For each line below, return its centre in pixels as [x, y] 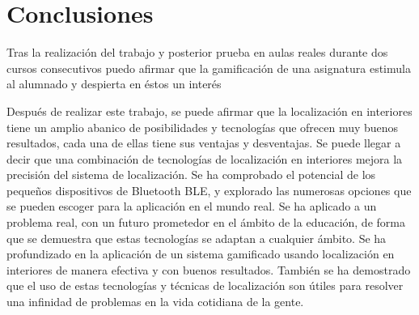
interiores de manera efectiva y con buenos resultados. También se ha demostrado [209, 269]
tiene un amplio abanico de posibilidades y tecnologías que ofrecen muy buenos [203, 127]
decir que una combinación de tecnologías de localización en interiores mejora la [205, 158]
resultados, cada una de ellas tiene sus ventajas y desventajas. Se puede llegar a [204, 143]
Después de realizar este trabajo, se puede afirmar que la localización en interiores [209, 111]
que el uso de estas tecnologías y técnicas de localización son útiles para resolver [205, 285]
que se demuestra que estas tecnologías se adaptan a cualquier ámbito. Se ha [197, 238]
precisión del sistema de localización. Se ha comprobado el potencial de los [191, 175]
